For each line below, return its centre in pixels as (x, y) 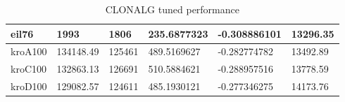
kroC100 (29, 69)
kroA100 (29, 51)
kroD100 (29, 86)
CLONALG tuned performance (172, 9)
